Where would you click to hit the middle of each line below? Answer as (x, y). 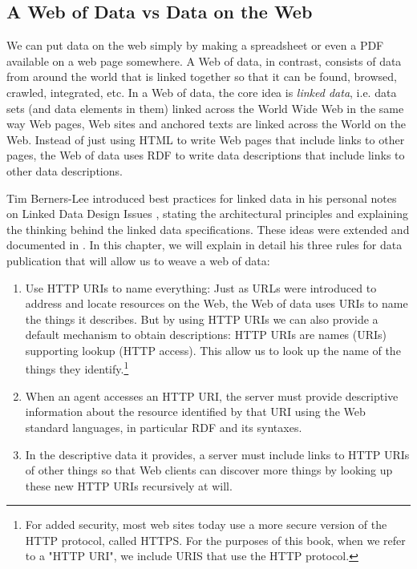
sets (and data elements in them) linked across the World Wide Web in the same (205, 108)
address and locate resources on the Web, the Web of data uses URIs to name (217, 303)
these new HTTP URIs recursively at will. (129, 485)
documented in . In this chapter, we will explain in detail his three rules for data (204, 245)
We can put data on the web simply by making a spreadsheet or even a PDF (195, 45)
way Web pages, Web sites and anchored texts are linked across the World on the (206, 124)
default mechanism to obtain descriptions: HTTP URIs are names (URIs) (206, 335)
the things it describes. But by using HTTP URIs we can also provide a (202, 319)
